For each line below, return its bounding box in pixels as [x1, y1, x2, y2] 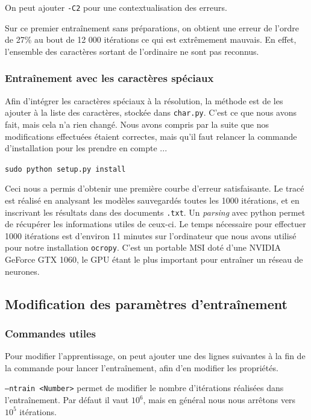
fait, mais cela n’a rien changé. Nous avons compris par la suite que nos [5, 118, 269, 130]
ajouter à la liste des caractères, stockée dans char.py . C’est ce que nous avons [5, 106, 297, 119]
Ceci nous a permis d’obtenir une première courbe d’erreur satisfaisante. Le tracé [5, 182, 304, 195]
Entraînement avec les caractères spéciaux [5, 71, 214, 86]
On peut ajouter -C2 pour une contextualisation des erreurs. [5, 1, 227, 13]
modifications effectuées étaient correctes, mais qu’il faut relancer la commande [5, 130, 297, 142]
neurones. [5, 265, 40, 277]
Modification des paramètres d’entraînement [5, 294, 287, 313]
